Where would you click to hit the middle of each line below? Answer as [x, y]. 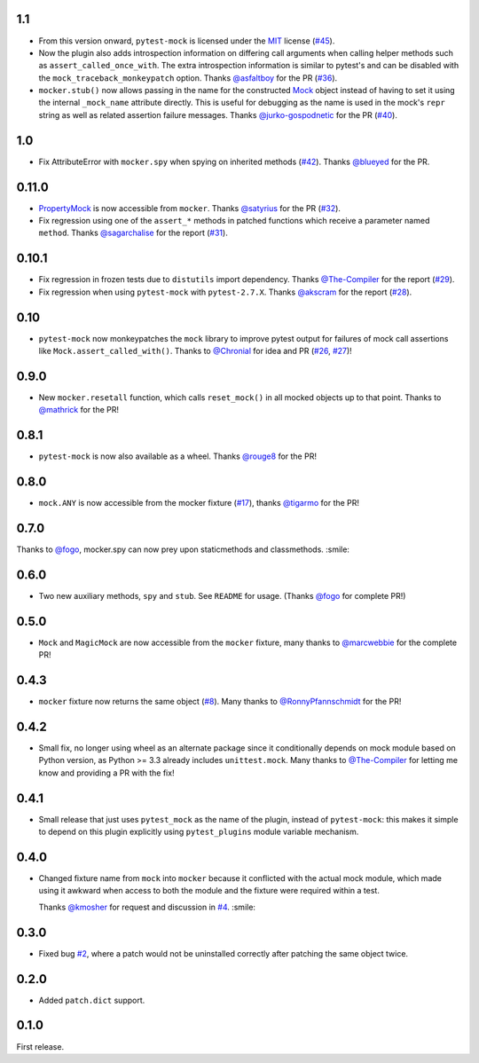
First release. [40, 1046]
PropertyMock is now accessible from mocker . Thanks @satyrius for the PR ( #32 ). [190, 208]
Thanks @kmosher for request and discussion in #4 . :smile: [147, 907]
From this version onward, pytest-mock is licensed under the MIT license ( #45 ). [187, 41]
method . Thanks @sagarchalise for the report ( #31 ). [133, 233]
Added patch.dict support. [92, 1000]
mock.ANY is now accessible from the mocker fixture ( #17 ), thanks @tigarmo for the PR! [199, 503]
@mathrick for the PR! [79, 410]
